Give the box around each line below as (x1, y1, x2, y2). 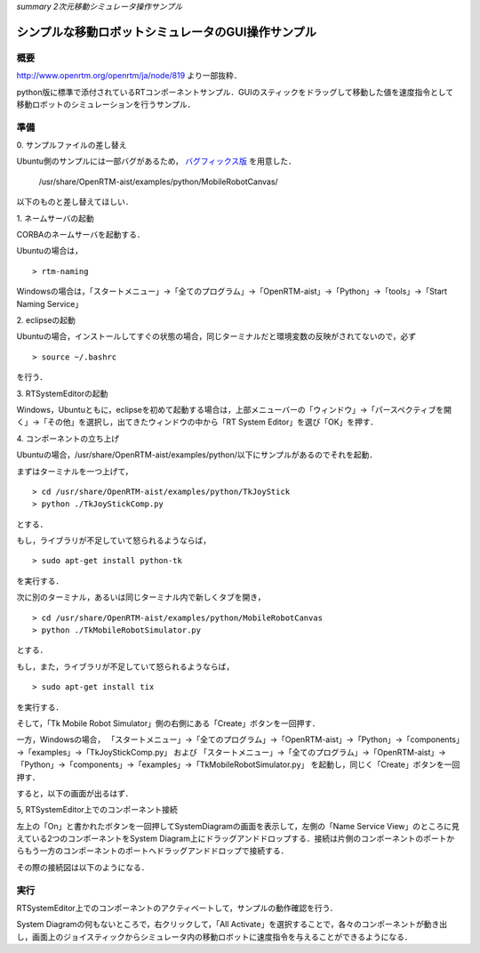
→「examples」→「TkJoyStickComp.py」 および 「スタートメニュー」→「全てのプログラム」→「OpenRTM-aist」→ (16, 747, 446, 757)
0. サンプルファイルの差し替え (16, 140, 128, 150)
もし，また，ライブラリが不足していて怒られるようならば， (16, 661, 235, 672)
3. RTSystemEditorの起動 (16, 388, 108, 399)
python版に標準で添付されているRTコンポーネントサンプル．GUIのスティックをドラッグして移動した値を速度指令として (16, 86, 454, 97)
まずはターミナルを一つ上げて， (16, 465, 133, 476)
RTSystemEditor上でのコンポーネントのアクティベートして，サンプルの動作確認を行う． (16, 903, 338, 914)
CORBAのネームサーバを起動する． (16, 230, 146, 240)
